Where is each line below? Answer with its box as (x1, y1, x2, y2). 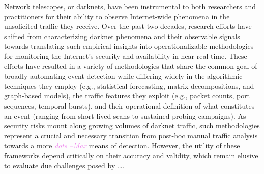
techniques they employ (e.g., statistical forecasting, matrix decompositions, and (4, 80, 254, 91)
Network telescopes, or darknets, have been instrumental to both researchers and (4, 1, 256, 11)
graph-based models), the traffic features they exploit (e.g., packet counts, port (4, 90, 250, 101)
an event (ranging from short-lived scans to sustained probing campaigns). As (4, 110, 246, 121)
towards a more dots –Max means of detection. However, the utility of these (4, 140, 240, 151)
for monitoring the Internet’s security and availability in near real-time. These (4, 50, 247, 61)
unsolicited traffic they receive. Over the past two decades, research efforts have (4, 21, 252, 31)
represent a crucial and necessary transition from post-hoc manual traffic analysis (4, 130, 258, 141)
